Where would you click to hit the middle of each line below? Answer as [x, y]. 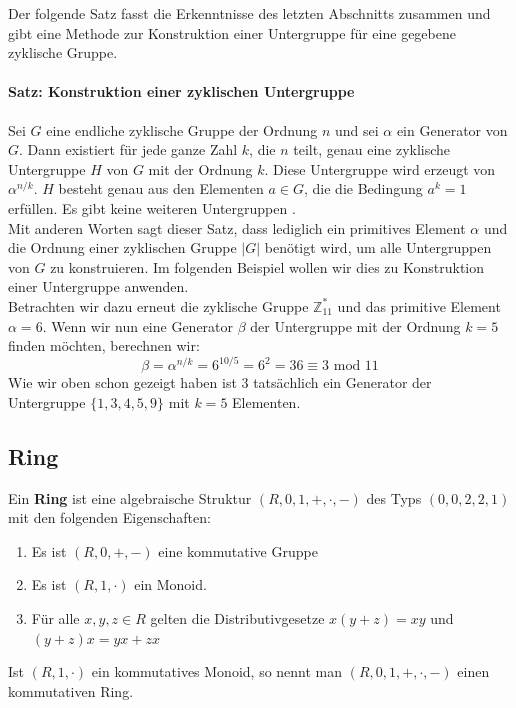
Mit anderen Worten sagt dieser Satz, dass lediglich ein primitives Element [237, 227]
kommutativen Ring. [71, 690]
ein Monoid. [170, 584]
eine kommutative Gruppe [238, 550]
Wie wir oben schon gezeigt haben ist [122, 382]
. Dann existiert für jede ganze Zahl [128, 149]
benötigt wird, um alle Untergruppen [378, 247]
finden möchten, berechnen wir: [104, 345]
